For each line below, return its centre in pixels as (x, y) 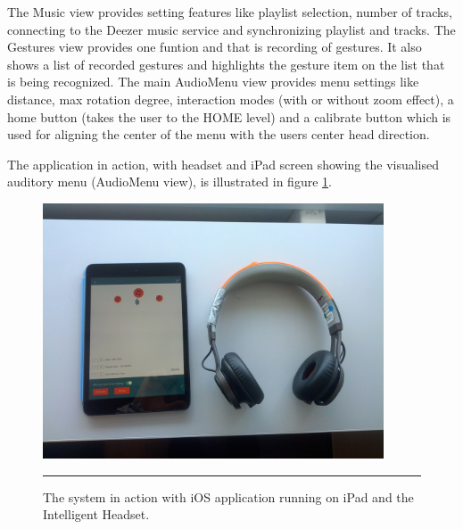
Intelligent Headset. (96, 514)
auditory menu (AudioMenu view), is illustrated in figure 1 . (169, 182)
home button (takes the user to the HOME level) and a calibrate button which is (229, 116)
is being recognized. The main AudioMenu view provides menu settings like (213, 82)
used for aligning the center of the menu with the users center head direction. (219, 134)
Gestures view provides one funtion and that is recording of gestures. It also (215, 47)
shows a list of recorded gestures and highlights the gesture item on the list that (226, 64)
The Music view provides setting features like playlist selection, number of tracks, (230, 12)
